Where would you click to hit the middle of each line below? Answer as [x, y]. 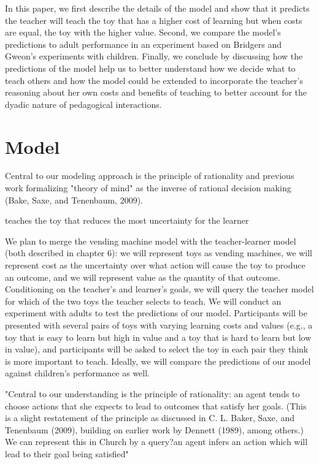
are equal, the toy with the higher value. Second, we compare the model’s [143, 32]
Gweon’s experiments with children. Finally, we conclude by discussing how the [154, 56]
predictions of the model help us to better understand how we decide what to [150, 68]
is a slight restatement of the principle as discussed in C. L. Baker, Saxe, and [150, 418]
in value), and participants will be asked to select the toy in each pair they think [157, 349]
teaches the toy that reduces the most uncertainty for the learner [127, 220]
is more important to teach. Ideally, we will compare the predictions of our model [158, 361]
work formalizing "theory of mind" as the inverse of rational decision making [148, 188]
